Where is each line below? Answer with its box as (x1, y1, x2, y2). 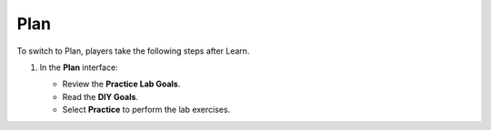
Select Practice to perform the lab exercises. (62, 105, 231, 115)
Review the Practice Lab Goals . (62, 78, 181, 90)
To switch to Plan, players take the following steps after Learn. (16, 45, 250, 56)
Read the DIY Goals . (62, 91, 139, 102)
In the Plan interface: (39, 62, 118, 73)
